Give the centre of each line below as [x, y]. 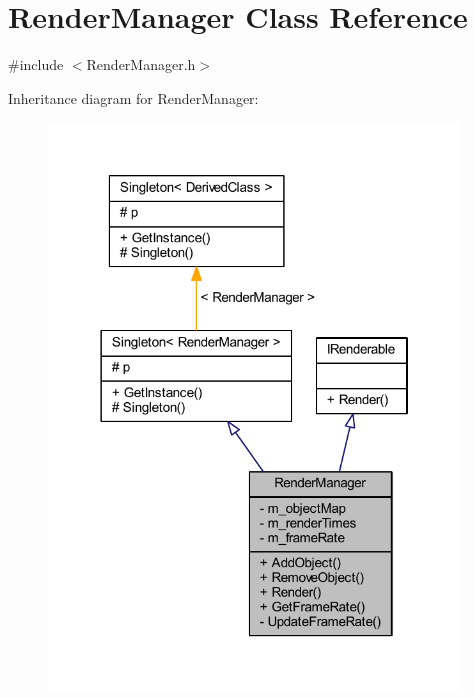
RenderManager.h [141, 64]
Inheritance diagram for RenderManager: [133, 97]
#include [36, 64]
